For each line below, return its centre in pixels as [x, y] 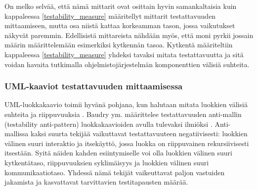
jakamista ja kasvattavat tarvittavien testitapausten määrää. [96, 182]
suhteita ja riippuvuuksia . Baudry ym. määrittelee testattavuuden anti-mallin [123, 114]
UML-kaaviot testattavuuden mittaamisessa [94, 86]
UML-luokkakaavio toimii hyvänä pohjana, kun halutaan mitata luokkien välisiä [126, 104]
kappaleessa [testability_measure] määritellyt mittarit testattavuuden [110, 16]
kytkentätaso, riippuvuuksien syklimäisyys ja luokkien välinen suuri [107, 162]
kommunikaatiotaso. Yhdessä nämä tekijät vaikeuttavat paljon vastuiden [115, 172]
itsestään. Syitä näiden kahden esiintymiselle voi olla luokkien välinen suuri [118, 153]
